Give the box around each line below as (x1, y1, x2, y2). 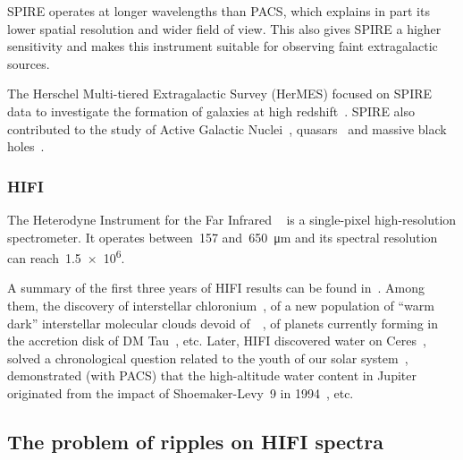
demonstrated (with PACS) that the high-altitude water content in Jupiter (7, 366, 417, 385)
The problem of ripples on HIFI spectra (7, 427, 383, 455)
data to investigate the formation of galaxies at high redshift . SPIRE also (7, 101, 416, 120)
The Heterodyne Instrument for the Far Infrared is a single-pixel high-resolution (7, 209, 457, 228)
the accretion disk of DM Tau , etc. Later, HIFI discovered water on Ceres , (7, 331, 426, 350)
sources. (7, 54, 50, 72)
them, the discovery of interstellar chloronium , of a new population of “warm (7, 296, 434, 314)
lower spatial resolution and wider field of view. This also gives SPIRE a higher (7, 19, 442, 38)
